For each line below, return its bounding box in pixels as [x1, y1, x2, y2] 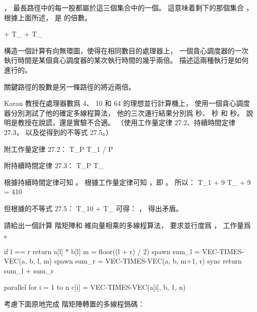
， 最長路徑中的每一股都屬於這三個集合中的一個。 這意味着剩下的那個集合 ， [4, 2, 253, 12]
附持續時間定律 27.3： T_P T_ [4, 160, 104, 171]
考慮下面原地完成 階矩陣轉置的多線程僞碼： [4, 299, 145, 309]
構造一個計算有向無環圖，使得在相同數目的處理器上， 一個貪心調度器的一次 [4, 45, 249, 55]
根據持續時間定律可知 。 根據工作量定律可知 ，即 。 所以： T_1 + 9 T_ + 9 [4, 177, 251, 187]
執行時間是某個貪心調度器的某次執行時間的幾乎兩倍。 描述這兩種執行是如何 [4, 55, 249, 65]
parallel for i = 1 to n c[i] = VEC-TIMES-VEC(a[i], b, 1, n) [4, 282, 186, 292]
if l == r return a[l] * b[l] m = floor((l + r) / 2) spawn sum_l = [4, 246, 200, 256]
